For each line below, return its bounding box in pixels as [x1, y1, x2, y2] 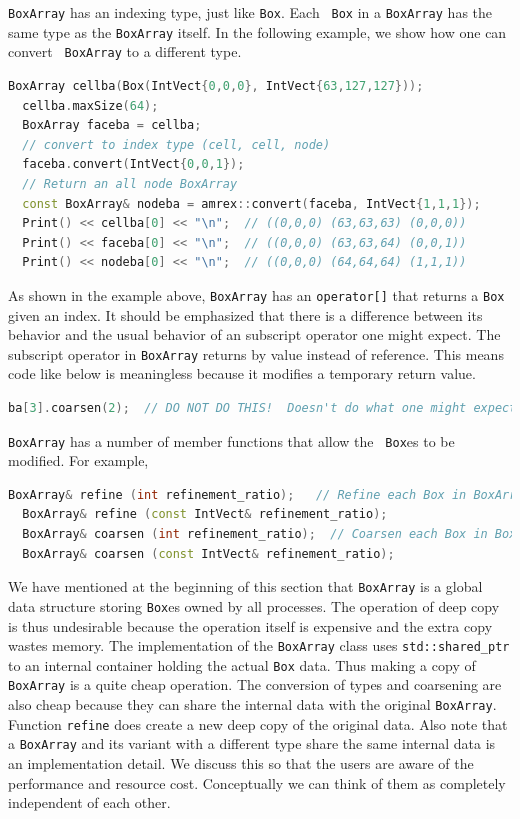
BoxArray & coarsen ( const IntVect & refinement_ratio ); [22, 546, 395, 561]
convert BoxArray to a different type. [8, 41, 242, 62]
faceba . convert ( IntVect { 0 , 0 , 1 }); [22, 157, 245, 172]
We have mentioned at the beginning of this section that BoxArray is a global [8, 576, 483, 597]
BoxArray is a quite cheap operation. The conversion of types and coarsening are [8, 674, 502, 695]
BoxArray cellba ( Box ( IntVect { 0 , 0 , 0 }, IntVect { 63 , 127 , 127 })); [8, 78, 424, 93]
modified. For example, [8, 450, 149, 471]
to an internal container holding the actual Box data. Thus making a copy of [8, 654, 476, 675]
